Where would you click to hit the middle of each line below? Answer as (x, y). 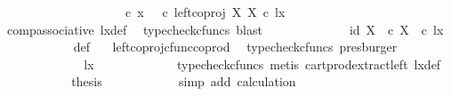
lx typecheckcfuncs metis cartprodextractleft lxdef (262, 64)
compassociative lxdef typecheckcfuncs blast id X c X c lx (225, 29)
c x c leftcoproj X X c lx (205, 12)
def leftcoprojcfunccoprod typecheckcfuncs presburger (235, 47)
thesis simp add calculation (184, 81)
